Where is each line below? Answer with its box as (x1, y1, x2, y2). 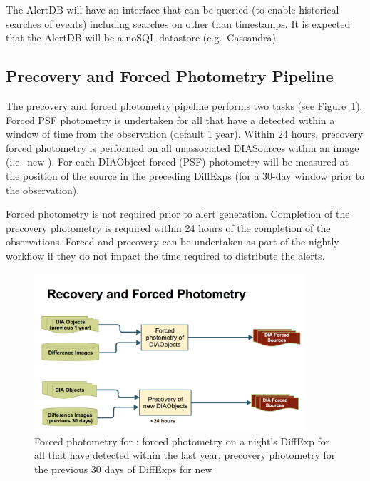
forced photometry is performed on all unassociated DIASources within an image (6, 140, 359, 155)
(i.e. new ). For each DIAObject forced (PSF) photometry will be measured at (6, 154, 349, 169)
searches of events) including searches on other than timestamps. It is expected (6, 16, 351, 31)
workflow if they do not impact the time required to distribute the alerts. (6, 248, 325, 263)
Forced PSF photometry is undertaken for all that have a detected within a (6, 112, 335, 127)
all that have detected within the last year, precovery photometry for (34, 447, 336, 462)
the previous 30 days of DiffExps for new (34, 462, 212, 477)
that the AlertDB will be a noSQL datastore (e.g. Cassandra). (6, 30, 279, 45)
